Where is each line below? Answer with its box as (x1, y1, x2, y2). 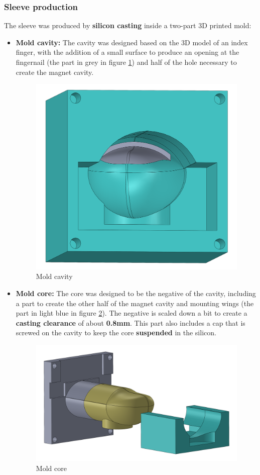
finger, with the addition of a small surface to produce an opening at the (16, 47, 239, 57)
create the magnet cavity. (16, 66, 94, 77)
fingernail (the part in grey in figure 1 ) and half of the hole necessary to (16, 57, 237, 67)
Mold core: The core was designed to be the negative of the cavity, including (16, 288, 256, 298)
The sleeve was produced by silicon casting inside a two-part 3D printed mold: (4, 20, 251, 31)
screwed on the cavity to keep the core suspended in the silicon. (16, 327, 216, 338)
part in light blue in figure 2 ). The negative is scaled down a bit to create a (16, 308, 247, 318)
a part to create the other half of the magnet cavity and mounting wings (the (16, 298, 254, 308)
